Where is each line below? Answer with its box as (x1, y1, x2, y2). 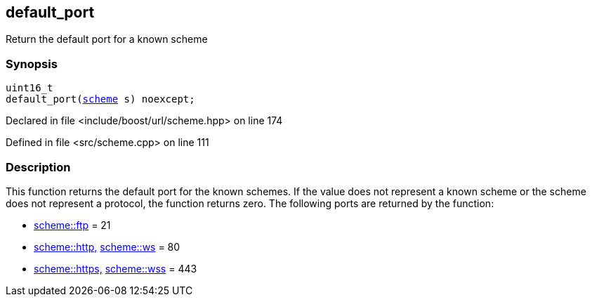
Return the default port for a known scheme (6, 33, 208, 46)
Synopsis (6, 56, 58, 71)
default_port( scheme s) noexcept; (6, 93, 195, 105)
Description (6, 159, 71, 174)
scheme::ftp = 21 (34, 218, 111, 231)
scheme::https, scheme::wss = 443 (34, 262, 197, 275)
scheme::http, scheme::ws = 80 (34, 240, 180, 253)
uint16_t (6, 82, 53, 94)
